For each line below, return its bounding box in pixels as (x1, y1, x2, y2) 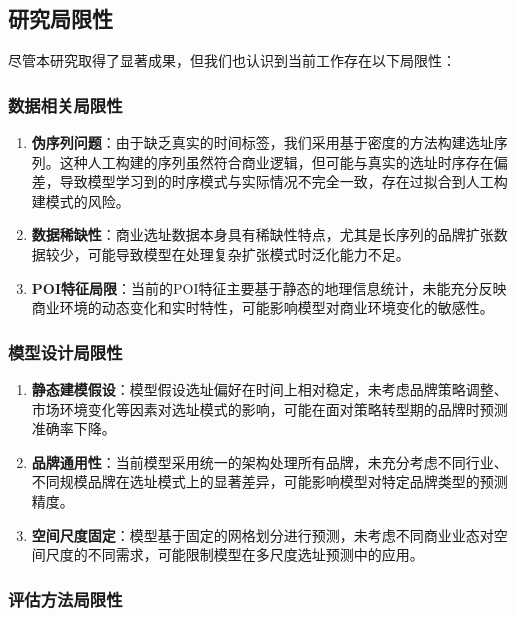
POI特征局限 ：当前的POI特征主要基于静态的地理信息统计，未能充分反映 (31, 277, 507, 298)
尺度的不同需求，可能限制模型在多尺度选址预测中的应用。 (45, 544, 424, 565)
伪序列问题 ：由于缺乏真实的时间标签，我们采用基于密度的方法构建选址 (31, 132, 494, 153)
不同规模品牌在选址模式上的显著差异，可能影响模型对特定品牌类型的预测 (31, 471, 508, 492)
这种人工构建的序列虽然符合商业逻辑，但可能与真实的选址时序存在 (59, 151, 494, 172)
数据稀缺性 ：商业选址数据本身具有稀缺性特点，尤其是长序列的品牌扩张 (31, 224, 494, 245)
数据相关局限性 (8, 92, 123, 117)
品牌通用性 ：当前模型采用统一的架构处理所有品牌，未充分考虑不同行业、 (31, 451, 508, 472)
